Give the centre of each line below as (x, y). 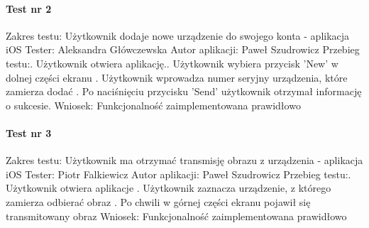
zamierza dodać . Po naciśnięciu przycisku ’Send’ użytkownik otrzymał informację (184, 91)
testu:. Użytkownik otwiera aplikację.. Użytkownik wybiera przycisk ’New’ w (172, 63)
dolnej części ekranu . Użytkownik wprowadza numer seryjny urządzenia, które (177, 77)
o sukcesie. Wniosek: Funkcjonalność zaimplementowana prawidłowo (153, 105)
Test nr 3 (29, 132)
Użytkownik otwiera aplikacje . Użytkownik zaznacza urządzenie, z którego (169, 188)
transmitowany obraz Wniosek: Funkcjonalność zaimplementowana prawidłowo (176, 216)
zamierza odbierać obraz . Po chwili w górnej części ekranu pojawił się (158, 201)
